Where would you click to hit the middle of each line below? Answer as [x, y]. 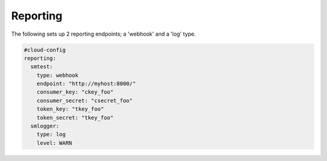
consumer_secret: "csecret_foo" [85, 100]
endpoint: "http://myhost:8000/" [86, 84]
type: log [51, 134]
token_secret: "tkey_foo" [75, 117]
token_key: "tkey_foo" [70, 109]
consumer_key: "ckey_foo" [75, 92]
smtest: [42, 67]
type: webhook [58, 75]
